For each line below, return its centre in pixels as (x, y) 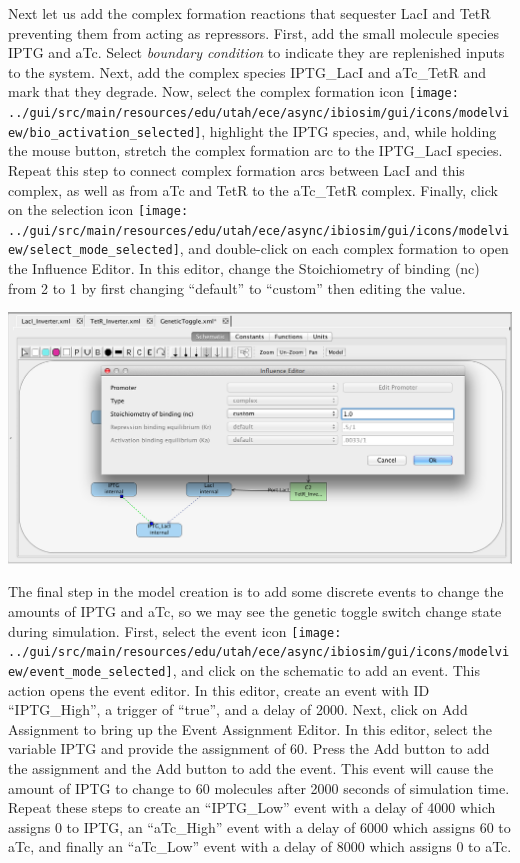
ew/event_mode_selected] (90, 671)
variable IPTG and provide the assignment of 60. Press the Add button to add (249, 748)
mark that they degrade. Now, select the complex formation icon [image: (233, 91)
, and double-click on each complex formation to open (344, 248)
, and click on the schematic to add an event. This (326, 669)
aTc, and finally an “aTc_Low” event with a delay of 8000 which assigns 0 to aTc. (260, 846)
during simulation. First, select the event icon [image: (175, 630)
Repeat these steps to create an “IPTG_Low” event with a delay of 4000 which (252, 807)
